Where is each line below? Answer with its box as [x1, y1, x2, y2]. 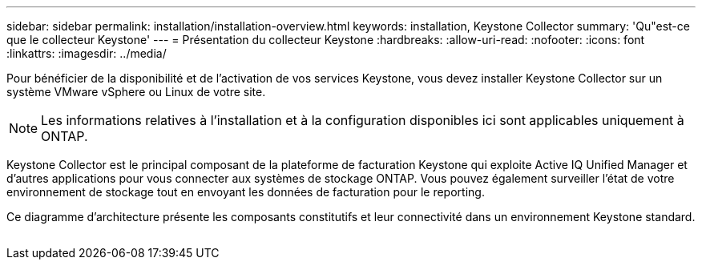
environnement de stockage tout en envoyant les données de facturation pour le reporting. [6, 185, 485, 199]
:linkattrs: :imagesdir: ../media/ [6, 46, 167, 60]
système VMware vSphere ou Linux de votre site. [6, 85, 266, 99]
